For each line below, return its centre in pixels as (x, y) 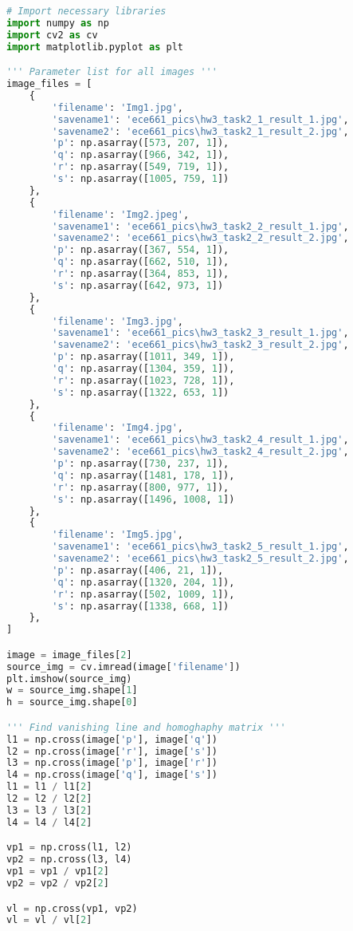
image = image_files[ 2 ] (69, 655)
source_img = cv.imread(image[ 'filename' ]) (124, 667)
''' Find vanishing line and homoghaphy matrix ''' (146, 727)
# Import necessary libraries (86, 11)
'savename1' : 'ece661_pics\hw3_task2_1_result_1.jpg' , (200, 119)
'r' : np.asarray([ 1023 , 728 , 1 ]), (143, 380)
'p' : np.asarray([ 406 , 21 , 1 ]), (138, 570)
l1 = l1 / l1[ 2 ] (49, 787)
